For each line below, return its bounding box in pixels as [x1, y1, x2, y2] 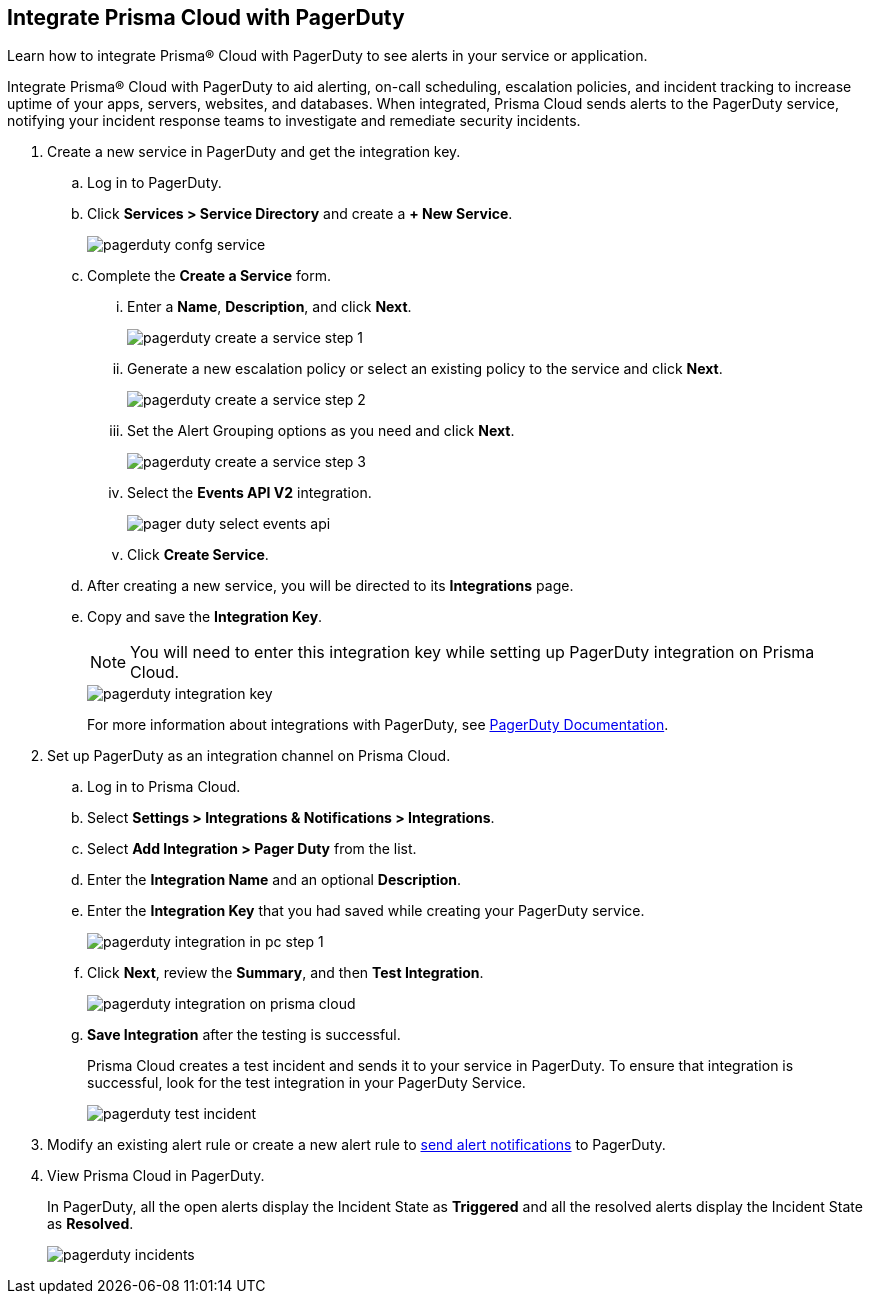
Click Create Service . [127, 546, 269, 564]
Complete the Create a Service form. [87, 267, 332, 285]
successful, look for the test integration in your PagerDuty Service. [87, 1074, 526, 1092]
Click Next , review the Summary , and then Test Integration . [87, 964, 484, 982]
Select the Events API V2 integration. [127, 484, 372, 502]
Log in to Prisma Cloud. [87, 778, 241, 796]
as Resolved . [47, 1215, 134, 1233]
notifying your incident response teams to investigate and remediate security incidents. [7, 112, 581, 130]
